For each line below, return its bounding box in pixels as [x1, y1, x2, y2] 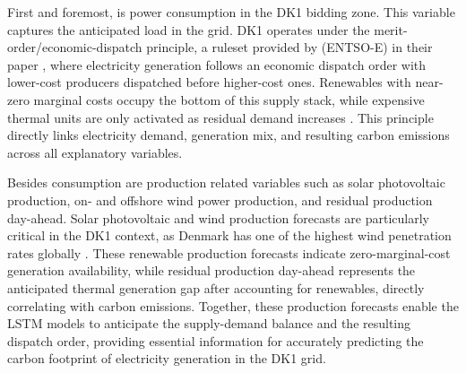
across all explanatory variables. [7, 143, 183, 161]
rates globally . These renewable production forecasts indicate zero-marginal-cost [7, 243, 451, 262]
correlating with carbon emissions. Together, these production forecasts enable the [7, 296, 459, 315]
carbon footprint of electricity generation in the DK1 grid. [7, 349, 326, 368]
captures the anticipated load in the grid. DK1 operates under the [7, 20, 370, 39]
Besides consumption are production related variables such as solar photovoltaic [7, 173, 445, 192]
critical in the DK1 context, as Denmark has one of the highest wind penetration [7, 226, 452, 245]
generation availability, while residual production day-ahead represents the [7, 261, 416, 280]
